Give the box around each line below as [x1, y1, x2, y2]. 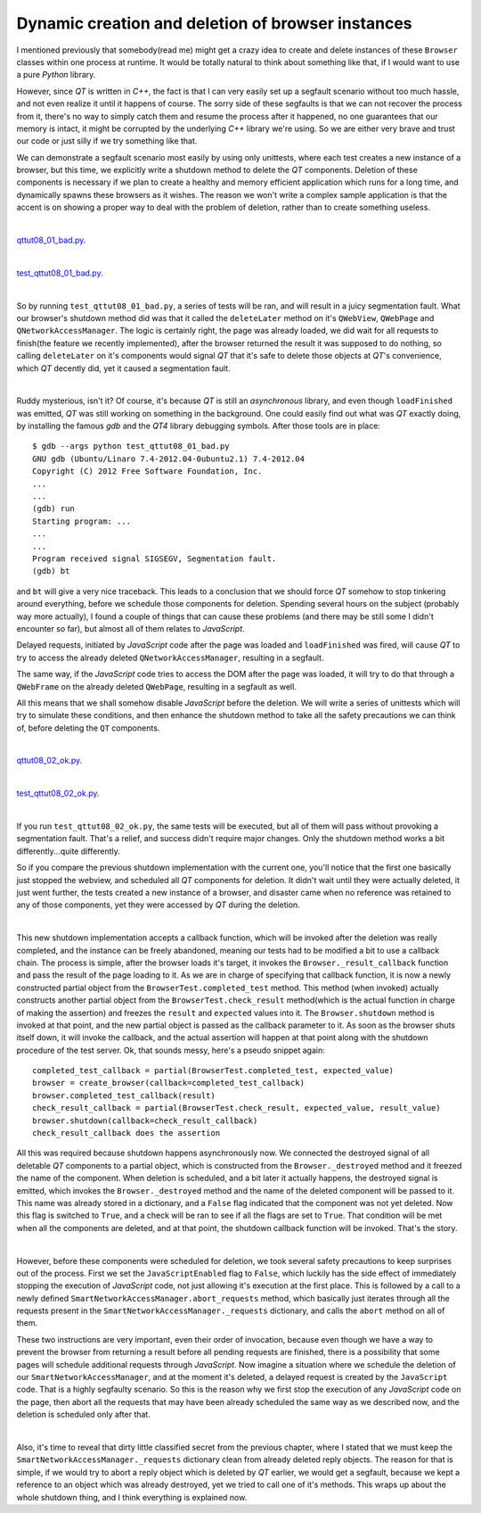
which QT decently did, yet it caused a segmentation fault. [16, 362, 231, 374]
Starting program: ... [32, 516, 132, 526]
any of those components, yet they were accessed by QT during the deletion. [16, 899, 300, 910]
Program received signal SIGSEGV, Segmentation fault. [32, 554, 277, 564]
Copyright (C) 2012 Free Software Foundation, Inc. [32, 467, 263, 476]
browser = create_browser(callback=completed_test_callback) [32, 1078, 305, 1088]
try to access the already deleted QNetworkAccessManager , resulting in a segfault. [16, 652, 324, 663]
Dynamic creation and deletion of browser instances [16, 13, 413, 33]
